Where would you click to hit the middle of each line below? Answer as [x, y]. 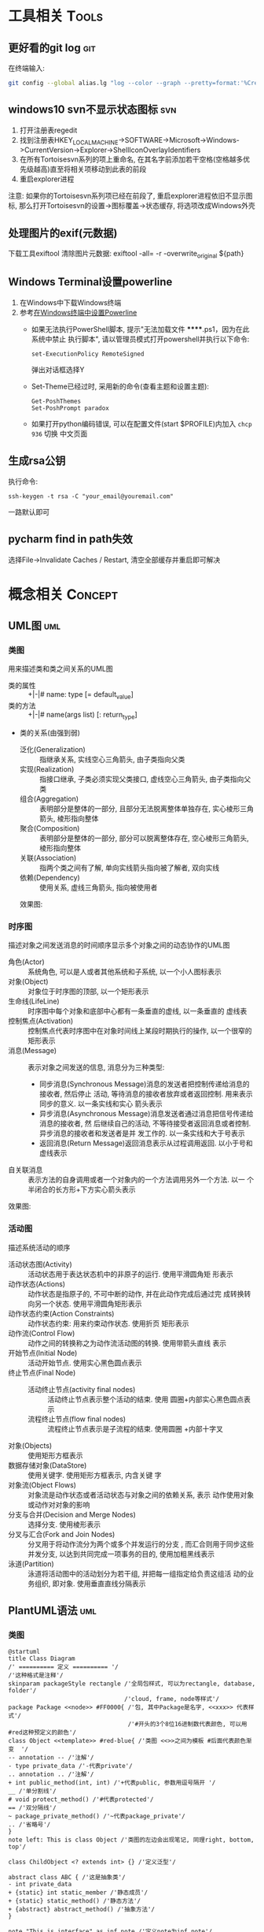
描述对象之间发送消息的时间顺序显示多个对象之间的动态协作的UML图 [119, 945]
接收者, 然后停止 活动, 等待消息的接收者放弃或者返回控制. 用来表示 [146, 1094]
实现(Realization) [47, 769]
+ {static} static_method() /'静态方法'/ [75, 1901]
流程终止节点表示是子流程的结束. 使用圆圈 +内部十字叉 [136, 1428]
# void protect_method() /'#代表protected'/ [81, 1800]
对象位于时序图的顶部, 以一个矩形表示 [88, 992]
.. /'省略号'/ [29, 1825]
